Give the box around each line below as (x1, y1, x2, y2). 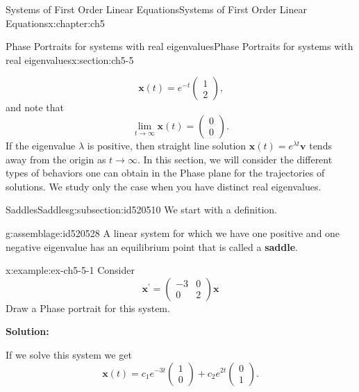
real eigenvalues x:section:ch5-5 (6, 52, 134, 67)
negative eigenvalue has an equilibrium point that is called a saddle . (6, 239, 298, 254)
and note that (6, 100, 65, 115)
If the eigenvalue (6, 138, 76, 152)
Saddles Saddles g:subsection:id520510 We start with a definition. (6, 202, 277, 217)
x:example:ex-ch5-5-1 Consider (6, 263, 135, 277)
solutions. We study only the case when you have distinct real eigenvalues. (6, 179, 322, 193)
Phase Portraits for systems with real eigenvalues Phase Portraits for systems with (6, 39, 353, 54)
